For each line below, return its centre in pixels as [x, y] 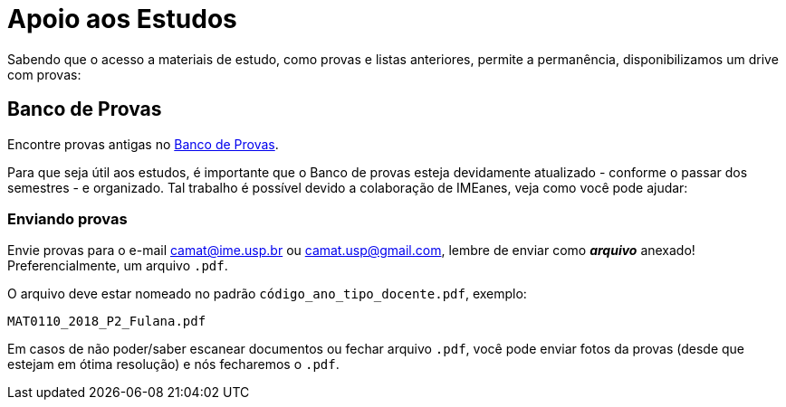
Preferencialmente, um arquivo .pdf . [118, 266]
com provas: [44, 74]
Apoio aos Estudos [122, 19]
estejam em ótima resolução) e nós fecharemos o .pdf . [173, 364]
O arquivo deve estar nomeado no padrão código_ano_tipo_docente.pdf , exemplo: [267, 294]
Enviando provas [67, 218]
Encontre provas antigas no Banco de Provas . [143, 144]
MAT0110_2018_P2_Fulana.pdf [107, 322]
